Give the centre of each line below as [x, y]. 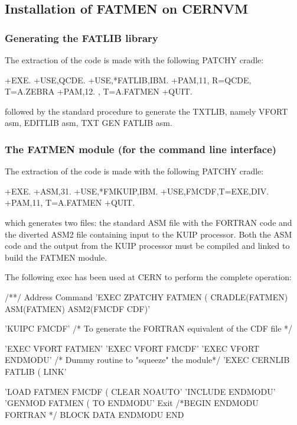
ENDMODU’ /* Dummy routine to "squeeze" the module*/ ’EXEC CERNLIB [147, 360]
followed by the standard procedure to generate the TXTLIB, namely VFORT [146, 111]
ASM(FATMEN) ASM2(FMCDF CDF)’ [78, 308]
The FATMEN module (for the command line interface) [141, 149]
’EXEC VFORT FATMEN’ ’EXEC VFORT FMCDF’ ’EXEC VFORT [132, 348]
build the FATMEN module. [56, 257]
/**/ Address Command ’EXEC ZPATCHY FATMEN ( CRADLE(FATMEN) [146, 296]
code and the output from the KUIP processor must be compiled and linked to [147, 246]
